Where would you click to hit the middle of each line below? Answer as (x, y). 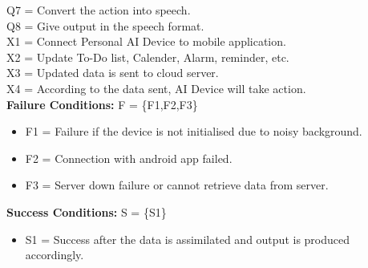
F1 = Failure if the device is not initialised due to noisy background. (194, 131)
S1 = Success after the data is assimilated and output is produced (188, 239)
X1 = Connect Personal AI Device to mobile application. (146, 41)
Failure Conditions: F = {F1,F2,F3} (102, 104)
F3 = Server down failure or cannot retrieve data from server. (177, 185)
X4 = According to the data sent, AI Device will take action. (156, 88)
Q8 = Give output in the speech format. (105, 25)
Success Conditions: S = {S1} (87, 211)
